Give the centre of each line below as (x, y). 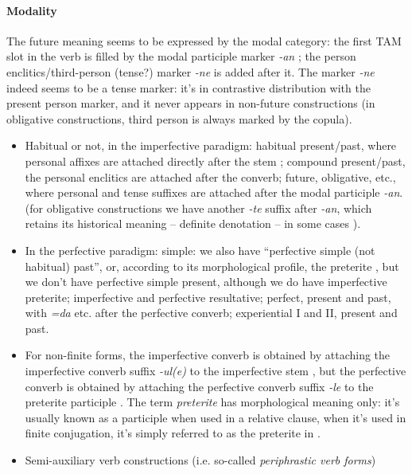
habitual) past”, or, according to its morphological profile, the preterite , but (212, 266)
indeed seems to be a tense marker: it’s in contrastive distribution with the (189, 87)
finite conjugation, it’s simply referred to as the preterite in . (173, 433)
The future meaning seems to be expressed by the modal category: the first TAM (204, 40)
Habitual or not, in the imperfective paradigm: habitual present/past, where (211, 145)
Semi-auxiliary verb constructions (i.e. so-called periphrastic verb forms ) (200, 460)
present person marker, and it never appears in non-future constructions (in (191, 103)
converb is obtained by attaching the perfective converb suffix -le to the (199, 386)
